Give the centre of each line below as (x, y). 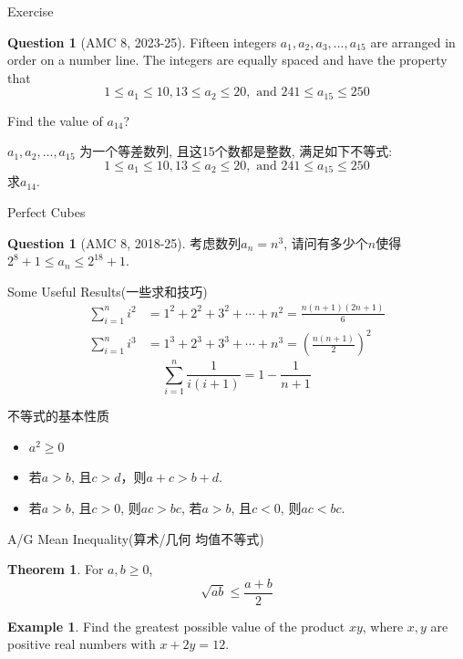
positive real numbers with (82, 644)
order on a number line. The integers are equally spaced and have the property (227, 60)
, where (383, 626)
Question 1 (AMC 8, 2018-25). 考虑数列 (124, 242)
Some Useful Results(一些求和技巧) (108, 291)
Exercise (31, 11)
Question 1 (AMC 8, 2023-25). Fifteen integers (142, 42)
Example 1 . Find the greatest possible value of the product (176, 626)
